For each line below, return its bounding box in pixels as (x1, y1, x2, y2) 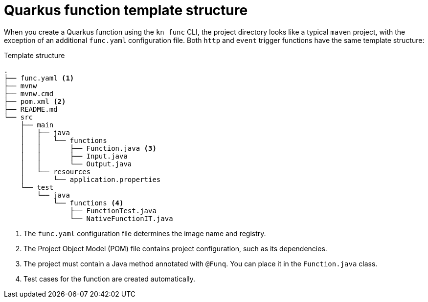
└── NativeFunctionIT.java (69, 214, 173, 222)
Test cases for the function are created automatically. (23, 274, 196, 283)
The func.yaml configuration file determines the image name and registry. (23, 229, 266, 238)
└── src (4, 113, 33, 121)
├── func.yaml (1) (4, 74, 74, 82)
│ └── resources (20, 167, 91, 176)
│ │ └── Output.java (20, 160, 132, 168)
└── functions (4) (53, 199, 124, 207)
